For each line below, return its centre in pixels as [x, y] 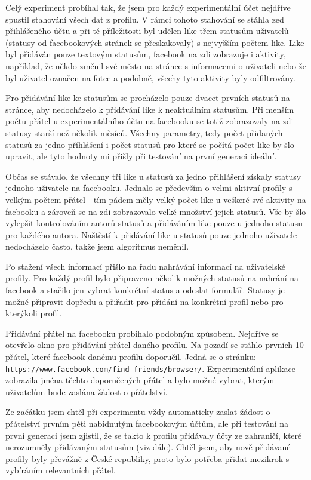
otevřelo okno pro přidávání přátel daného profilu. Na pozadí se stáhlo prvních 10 [155, 345]
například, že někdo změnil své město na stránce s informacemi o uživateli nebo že [156, 65]
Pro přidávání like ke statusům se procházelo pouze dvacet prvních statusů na [148, 98]
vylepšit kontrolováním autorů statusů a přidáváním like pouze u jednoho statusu [154, 223]
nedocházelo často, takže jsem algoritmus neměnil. [97, 246]
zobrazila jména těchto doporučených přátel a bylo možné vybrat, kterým [140, 380]
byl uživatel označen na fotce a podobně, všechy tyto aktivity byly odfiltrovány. [150, 77]
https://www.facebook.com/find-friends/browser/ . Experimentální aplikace [150, 368]
